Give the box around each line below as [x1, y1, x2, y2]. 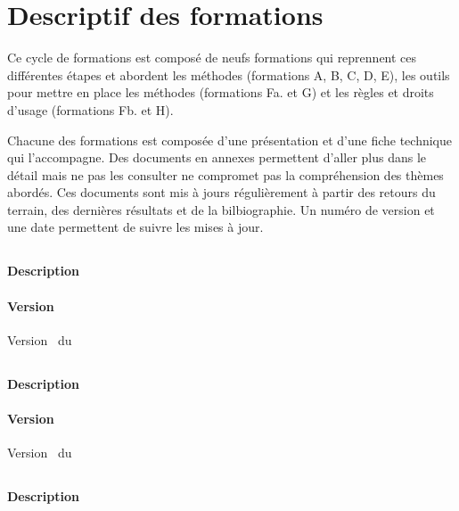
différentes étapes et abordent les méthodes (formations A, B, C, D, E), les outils [7, 65, 450, 84]
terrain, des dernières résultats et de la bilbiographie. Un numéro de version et [7, 200, 435, 218]
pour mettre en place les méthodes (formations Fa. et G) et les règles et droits [7, 83, 434, 102]
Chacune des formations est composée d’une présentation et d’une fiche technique [7, 130, 452, 149]
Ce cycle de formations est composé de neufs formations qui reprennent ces [7, 48, 417, 67]
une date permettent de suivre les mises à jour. [7, 218, 264, 236]
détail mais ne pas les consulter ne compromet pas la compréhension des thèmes [7, 165, 444, 184]
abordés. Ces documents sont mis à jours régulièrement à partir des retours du [7, 183, 436, 202]
